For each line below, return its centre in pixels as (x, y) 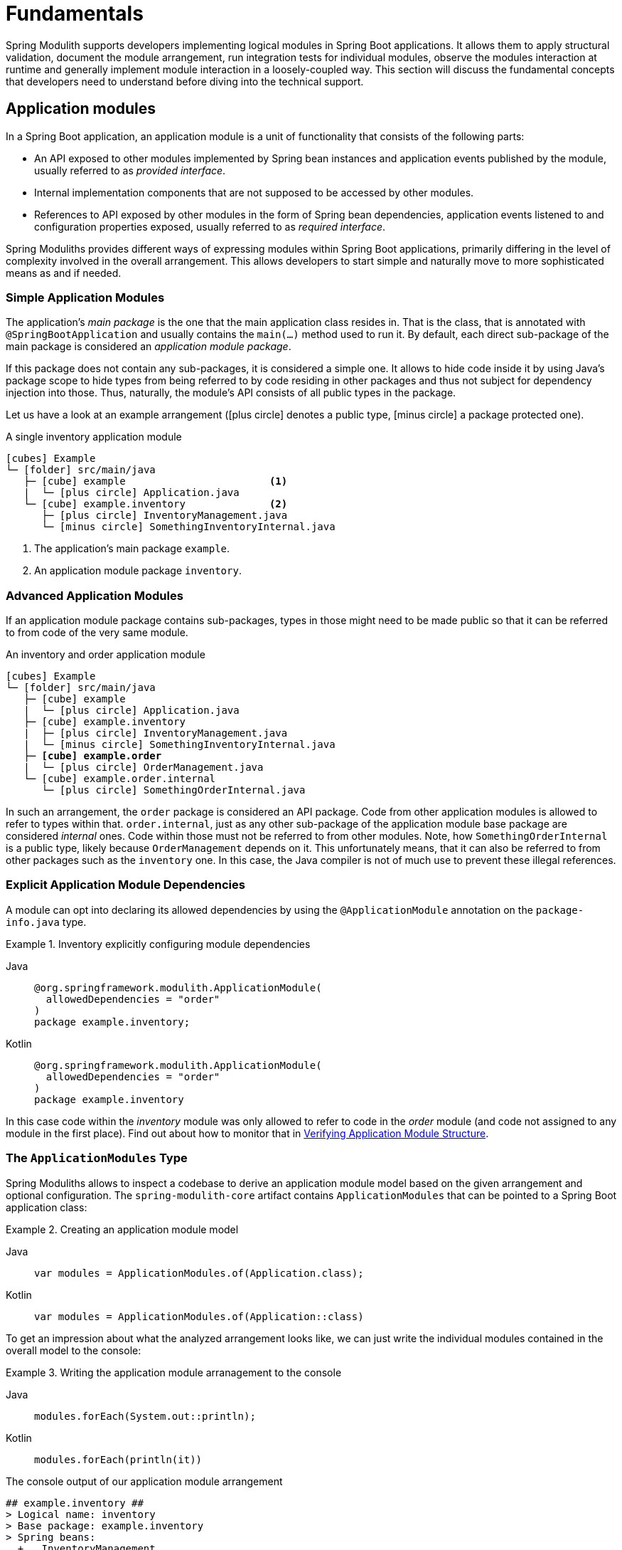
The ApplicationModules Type (97, 1158)
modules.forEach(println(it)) (118, 1459)
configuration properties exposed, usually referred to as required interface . (210, 226)
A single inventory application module (94, 437)
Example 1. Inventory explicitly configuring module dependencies (158, 944)
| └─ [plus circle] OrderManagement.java (144, 768)
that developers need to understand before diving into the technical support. (185, 81)
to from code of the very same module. (97, 633)
